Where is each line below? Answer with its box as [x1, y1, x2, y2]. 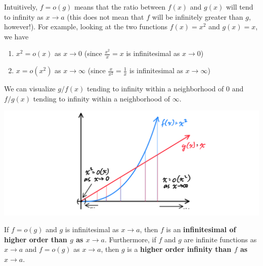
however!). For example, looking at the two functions [4, 21, 168, 32]
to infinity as [4, 11, 43, 22]
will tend [226, 2, 253, 12]
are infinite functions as [184, 234, 257, 244]
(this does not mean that [67, 11, 144, 22]
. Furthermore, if [104, 234, 156, 244]
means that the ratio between [74, 2, 166, 12]
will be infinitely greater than [152, 11, 243, 22]
